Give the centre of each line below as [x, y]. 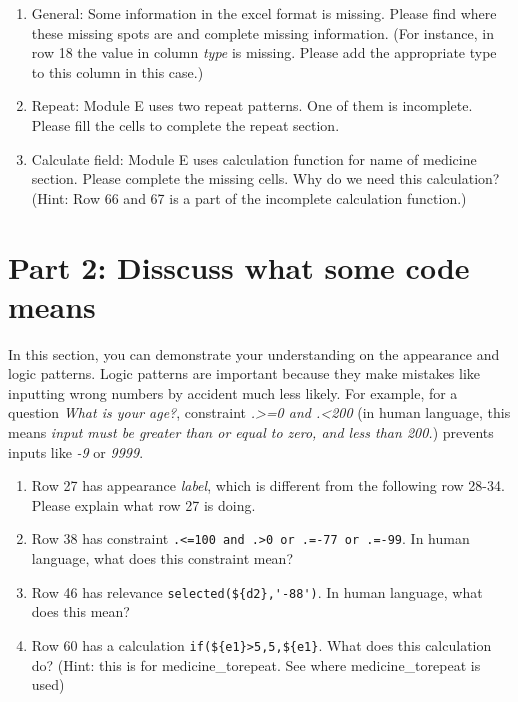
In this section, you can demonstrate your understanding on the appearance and [254, 353]
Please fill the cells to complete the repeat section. [185, 124]
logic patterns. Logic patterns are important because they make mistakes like [244, 373]
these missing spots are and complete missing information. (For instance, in [262, 32]
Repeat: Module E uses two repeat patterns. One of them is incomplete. [252, 105]
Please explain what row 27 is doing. [143, 504]
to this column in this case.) [117, 71]
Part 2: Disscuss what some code [239, 266]
